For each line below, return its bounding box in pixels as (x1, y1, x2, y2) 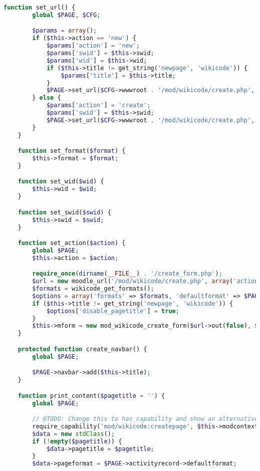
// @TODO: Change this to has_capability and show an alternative (32, 415, 258, 423)
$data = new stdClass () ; (32, 430, 115, 437)
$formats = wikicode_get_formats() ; (32, 285, 154, 293)
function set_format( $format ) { (18, 147, 126, 155)
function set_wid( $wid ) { (18, 178, 104, 185)
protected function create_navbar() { (18, 345, 147, 353)
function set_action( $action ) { (18, 240, 126, 247)
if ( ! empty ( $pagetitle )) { (32, 437, 122, 445)
